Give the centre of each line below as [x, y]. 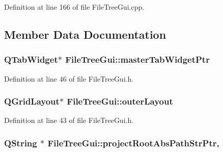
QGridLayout [32, 101]
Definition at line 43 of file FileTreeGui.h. [69, 120]
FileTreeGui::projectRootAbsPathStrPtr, [133, 143]
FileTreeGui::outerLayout [120, 101]
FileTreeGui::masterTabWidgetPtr [137, 59]
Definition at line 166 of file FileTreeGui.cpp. [74, 7]
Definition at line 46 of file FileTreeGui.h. [69, 78]
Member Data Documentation [85, 34]
